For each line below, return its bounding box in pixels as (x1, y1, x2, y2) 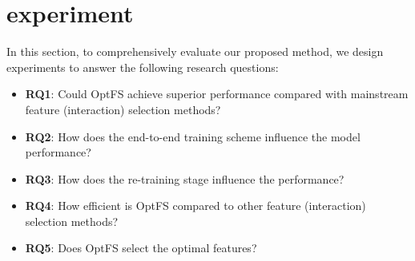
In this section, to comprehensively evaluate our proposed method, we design (6, 43, 384, 60)
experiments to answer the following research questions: (6, 58, 279, 75)
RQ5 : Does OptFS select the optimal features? (25, 239, 257, 256)
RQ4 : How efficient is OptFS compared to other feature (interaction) (25, 197, 366, 214)
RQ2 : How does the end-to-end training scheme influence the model (25, 128, 361, 144)
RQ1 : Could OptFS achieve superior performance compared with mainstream (25, 85, 409, 102)
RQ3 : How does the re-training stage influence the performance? (25, 170, 344, 187)
